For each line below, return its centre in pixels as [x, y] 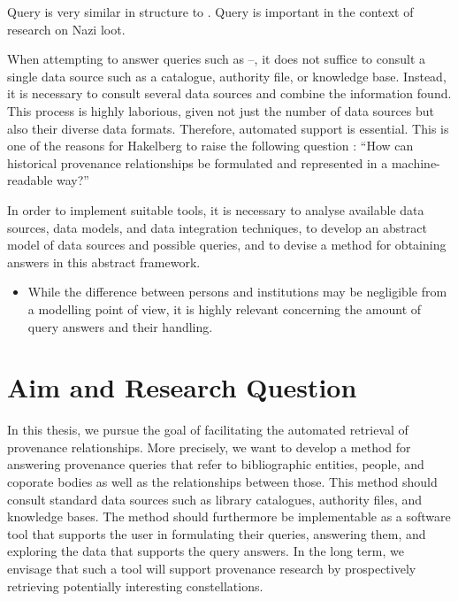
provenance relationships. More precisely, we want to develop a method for [209, 447]
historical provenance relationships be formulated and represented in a [198, 162]
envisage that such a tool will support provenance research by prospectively [212, 568]
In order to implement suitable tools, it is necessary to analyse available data [216, 209]
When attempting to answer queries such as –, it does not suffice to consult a [217, 59]
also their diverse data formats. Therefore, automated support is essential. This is [228, 128]
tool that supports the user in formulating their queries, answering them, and [217, 533]
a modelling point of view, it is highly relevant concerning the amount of [225, 308]
